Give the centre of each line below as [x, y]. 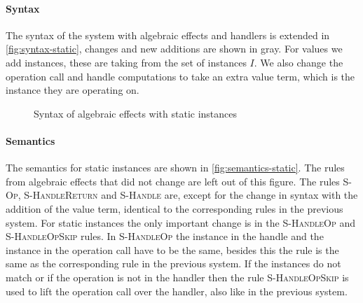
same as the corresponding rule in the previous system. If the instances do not [173, 263]
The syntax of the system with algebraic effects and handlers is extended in [168, 35]
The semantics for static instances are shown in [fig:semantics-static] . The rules [175, 168]
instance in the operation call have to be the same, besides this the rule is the [172, 249]
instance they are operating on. [73, 90]
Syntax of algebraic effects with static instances [136, 113]
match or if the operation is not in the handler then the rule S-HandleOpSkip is [177, 277]
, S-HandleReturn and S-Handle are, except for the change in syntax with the [188, 195]
